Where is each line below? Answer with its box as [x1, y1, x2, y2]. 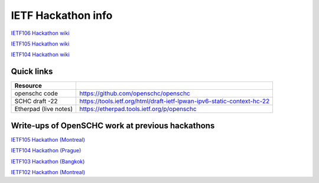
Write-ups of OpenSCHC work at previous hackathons [11, 120, 215, 130]
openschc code [14, 89, 58, 97]
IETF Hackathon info [11, 9, 113, 22]
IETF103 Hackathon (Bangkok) [11, 158, 85, 165]
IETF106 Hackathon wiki [11, 30, 70, 37]
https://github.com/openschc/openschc [79, 89, 190, 97]
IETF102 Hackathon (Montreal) [11, 168, 86, 175]
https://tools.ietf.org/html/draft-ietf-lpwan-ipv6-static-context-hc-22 [79, 97, 270, 106]
